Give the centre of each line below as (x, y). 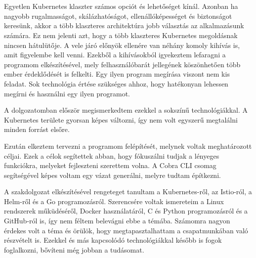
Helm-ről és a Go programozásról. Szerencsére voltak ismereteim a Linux (114, 201)
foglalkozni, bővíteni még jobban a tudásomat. (74, 249)
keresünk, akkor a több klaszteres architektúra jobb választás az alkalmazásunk (124, 25)
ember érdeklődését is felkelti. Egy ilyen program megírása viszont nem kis (117, 74)
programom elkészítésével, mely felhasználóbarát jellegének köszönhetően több (122, 64)
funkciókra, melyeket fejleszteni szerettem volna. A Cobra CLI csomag (110, 165)
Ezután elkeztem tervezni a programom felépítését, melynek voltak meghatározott (128, 146)
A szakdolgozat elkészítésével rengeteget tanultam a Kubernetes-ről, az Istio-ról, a (128, 192)
